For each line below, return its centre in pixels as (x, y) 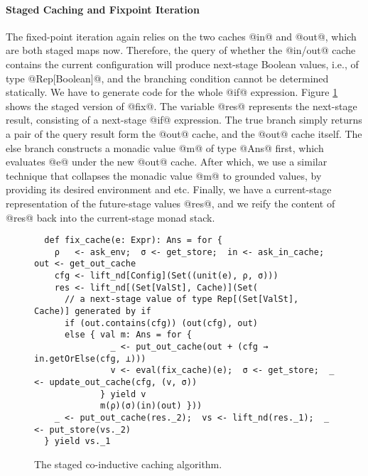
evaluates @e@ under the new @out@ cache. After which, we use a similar (167, 162)
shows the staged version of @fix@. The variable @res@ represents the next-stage (182, 106)
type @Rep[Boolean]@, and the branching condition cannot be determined (167, 78)
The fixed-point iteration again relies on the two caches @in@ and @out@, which (181, 36)
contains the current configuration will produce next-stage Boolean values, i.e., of (182, 64)
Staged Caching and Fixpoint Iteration (103, 9)
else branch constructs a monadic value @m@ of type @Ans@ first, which (165, 147)
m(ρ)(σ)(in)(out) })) (151, 406)
